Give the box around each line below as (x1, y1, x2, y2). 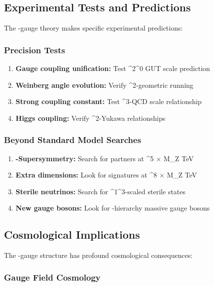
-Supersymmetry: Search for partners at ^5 (15, 153, 154, 163)
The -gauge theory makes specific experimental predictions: (4, 23, 183, 33)
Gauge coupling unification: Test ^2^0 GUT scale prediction (15, 63, 210, 73)
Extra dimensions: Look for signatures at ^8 (15, 170, 157, 180)
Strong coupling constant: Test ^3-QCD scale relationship (15, 96, 202, 107)
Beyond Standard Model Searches (4, 134, 142, 146)
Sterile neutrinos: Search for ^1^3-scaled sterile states (15, 186, 185, 196)
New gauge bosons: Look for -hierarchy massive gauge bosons (15, 203, 210, 213)
